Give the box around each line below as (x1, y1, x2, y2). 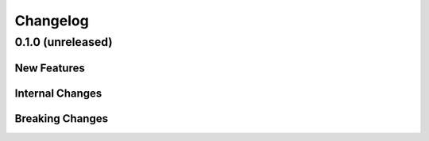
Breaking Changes (14, 112, 109, 125)
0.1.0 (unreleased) (14, 35, 113, 49)
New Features (14, 61, 85, 74)
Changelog (14, 12, 89, 29)
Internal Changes (14, 86, 102, 100)
